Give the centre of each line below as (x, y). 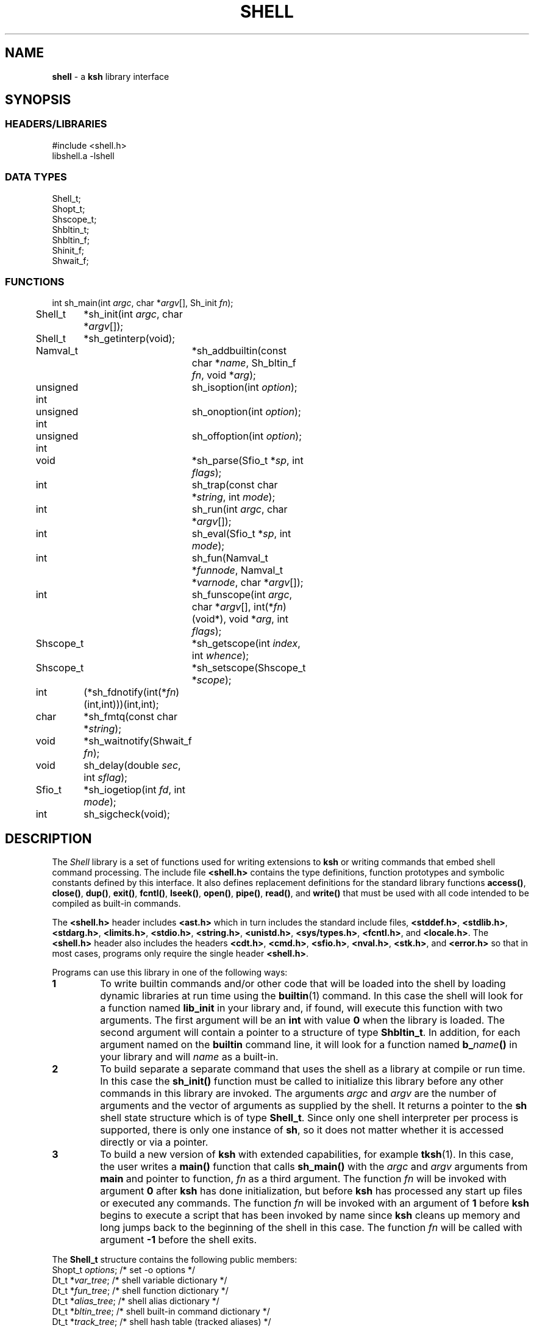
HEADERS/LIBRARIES (56, 124)
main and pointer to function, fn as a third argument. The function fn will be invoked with (303, 1179)
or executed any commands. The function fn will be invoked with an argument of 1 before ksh (315, 1203)
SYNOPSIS (38, 100)
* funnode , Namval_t (237, 570)
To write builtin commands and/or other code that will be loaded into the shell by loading (303, 984)
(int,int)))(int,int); (121, 705)
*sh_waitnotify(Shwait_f (138, 741)
